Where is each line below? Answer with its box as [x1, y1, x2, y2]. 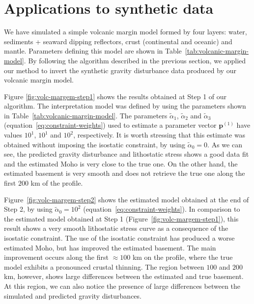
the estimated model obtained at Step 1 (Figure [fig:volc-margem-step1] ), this [4, 213, 239, 223]
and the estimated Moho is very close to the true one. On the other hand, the [4, 158, 238, 168]
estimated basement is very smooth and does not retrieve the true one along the [4, 168, 245, 178]
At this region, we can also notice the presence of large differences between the [4, 280, 241, 291]
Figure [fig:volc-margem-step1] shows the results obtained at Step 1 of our [4, 91, 227, 101]
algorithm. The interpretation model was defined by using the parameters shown [4, 101, 246, 111]
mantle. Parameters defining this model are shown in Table [4, 46, 182, 56]
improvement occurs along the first [4, 252, 109, 262]
